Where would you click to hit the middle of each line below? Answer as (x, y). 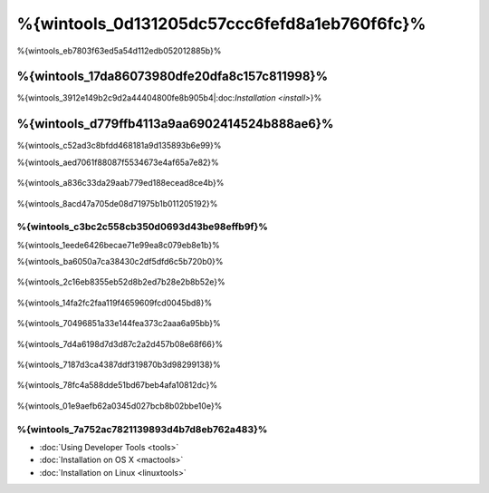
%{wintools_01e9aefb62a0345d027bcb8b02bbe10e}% (120, 406)
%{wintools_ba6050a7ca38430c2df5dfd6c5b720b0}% (120, 262)
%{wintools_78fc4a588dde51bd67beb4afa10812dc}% (117, 385)
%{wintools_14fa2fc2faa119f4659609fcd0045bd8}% (115, 303)
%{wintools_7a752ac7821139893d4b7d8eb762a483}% (142, 429)
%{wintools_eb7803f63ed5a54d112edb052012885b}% (119, 51)
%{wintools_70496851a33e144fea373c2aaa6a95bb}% (119, 324)
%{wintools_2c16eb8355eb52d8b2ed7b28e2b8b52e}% (121, 282)
